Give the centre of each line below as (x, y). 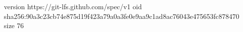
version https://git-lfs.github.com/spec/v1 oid (73, 6)
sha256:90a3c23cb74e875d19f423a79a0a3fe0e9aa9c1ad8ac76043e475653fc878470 (122, 16)
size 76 (14, 25)
